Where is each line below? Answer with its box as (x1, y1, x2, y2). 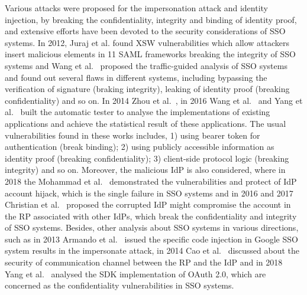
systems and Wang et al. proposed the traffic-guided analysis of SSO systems (5, 59, 287, 71)
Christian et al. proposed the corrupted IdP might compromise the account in (5, 198, 291, 211)
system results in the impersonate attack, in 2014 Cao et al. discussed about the (5, 244, 300, 257)
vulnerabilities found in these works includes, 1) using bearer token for (5, 129, 260, 141)
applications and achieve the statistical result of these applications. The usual (5, 117, 286, 129)
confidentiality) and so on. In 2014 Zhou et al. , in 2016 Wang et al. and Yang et (5, 94, 303, 106)
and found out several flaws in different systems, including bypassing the (5, 71, 267, 83)
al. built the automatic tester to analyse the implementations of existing (5, 106, 270, 118)
